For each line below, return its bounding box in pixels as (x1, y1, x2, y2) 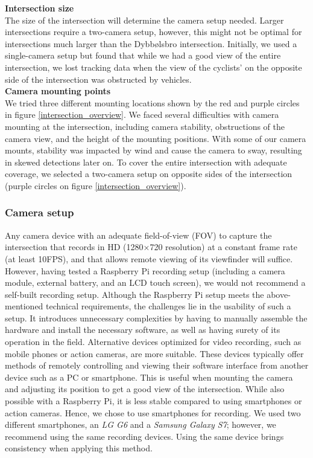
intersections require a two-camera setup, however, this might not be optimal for (5, 25, 302, 38)
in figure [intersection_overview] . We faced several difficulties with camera (5, 108, 279, 121)
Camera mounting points (5, 85, 111, 97)
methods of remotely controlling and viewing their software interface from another (5, 359, 309, 372)
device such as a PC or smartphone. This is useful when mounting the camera (5, 370, 293, 383)
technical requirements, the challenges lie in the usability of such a (46, 300, 291, 312)
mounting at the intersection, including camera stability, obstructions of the (5, 120, 285, 132)
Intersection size (5, 2, 74, 14)
